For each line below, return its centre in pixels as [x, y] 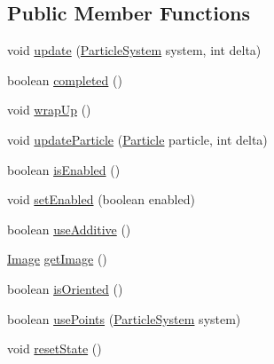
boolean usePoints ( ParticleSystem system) [124, 318]
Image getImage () [57, 259]
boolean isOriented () [65, 288]
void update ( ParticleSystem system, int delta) [134, 50]
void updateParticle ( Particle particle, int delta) [137, 139]
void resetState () [55, 348]
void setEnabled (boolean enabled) [101, 199]
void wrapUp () [49, 110]
